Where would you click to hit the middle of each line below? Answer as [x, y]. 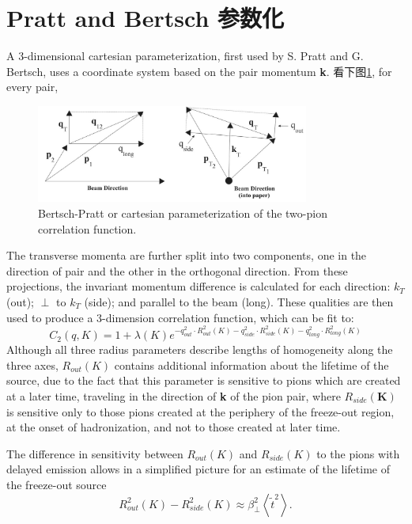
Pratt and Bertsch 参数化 [146, 18]
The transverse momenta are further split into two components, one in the [187, 255]
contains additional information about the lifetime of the [251, 365]
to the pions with [358, 453]
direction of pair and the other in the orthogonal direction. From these [177, 270]
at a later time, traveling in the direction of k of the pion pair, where [174, 396]
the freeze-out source [57, 484]
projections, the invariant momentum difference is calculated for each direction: [198, 286]
